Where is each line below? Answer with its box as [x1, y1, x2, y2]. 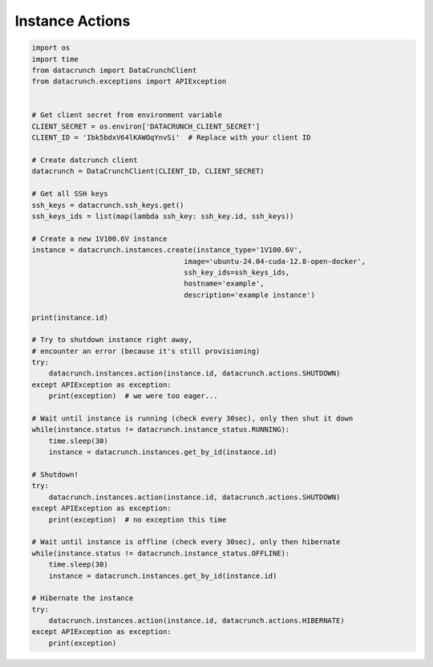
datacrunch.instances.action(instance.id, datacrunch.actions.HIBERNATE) [48, 616, 345, 625]
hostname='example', [184, 279, 265, 288]
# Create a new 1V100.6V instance [31, 234, 168, 243]
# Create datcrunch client [31, 156, 138, 165]
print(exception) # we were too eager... [48, 392, 218, 401]
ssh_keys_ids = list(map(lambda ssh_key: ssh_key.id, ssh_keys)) [31, 212, 294, 221]
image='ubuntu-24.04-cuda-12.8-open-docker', [184, 257, 366, 266]
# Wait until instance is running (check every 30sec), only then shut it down [31, 414, 354, 423]
